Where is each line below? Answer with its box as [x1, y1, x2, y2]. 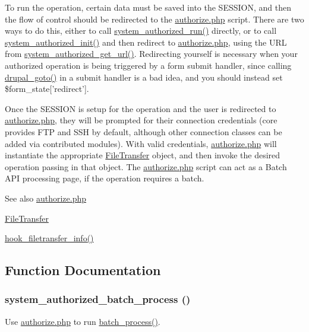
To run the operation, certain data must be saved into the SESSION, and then [5, 1, 291, 13]
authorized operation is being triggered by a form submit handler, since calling [5, 59, 292, 71]
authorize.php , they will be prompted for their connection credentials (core [5, 114, 278, 126]
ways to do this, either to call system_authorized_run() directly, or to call [5, 24, 277, 37]
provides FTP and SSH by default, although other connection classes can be [5, 125, 282, 138]
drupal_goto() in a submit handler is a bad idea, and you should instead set [5, 71, 283, 83]
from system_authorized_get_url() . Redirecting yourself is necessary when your [5, 47, 298, 60]
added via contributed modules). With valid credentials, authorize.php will [5, 137, 277, 149]
